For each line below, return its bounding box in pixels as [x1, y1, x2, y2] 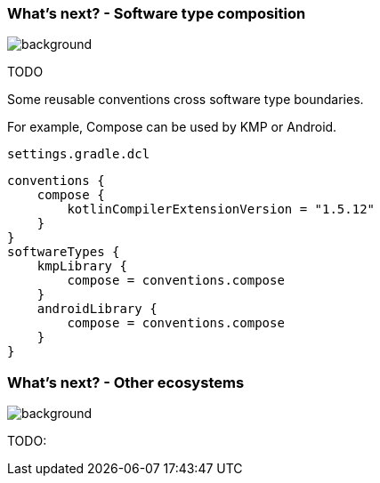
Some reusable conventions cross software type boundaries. [7, 92, 364, 108]
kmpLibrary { [36, 259, 127, 274]
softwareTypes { [7, 245, 120, 260]
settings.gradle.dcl [7, 147, 150, 162]
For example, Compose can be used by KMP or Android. [7, 119, 337, 135]
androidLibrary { [36, 302, 158, 317]
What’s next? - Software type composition [7, 4, 306, 22]
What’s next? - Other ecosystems [7, 373, 245, 391]
